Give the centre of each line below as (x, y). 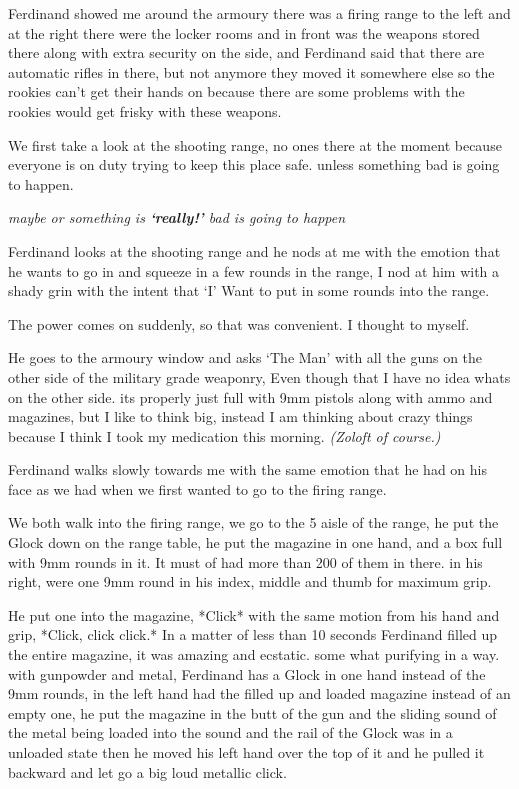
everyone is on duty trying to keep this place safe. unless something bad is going (254, 164)
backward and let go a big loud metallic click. (147, 771)
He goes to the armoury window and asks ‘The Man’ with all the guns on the (245, 357)
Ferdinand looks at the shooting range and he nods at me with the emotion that (254, 250)
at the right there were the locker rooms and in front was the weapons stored (244, 32)
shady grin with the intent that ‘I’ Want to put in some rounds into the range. (249, 290)
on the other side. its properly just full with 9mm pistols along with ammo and (250, 396)
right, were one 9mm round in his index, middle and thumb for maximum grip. (250, 581)
